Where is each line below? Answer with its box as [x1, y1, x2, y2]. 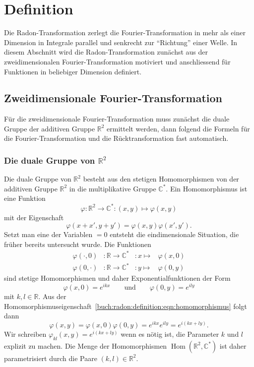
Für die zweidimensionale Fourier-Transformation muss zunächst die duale [4, 114, 230, 124]
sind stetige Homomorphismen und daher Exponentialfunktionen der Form [4, 273, 231, 283]
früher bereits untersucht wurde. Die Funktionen [4, 239, 151, 249]
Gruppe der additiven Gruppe [4, 123, 95, 133]
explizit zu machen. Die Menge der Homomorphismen [4, 340, 167, 351]
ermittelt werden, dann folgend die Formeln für [107, 123, 250, 133]
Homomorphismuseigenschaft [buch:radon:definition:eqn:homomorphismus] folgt [4, 301, 247, 311]
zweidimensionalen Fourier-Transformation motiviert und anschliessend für [4, 56, 231, 66]
